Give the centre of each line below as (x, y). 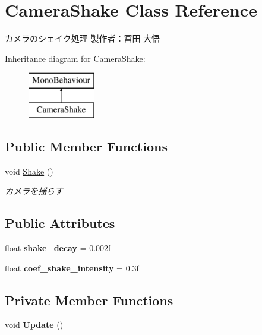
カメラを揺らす (34, 191)
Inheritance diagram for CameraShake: (75, 58)
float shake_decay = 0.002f (58, 248)
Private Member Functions (89, 300)
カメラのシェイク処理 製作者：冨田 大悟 (83, 38)
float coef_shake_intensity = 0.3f (72, 268)
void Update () (34, 325)
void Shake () (29, 171)
